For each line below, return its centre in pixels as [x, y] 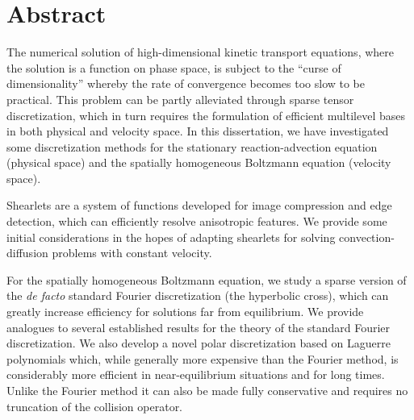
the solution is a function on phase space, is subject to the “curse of [174, 67]
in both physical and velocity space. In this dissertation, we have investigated [198, 131]
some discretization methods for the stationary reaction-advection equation [192, 146]
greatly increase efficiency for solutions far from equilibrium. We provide [185, 312]
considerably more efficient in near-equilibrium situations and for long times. [196, 374]
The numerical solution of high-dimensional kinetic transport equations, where [201, 52]
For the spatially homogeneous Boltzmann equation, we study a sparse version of [207, 279]
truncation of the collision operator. [95, 406]
